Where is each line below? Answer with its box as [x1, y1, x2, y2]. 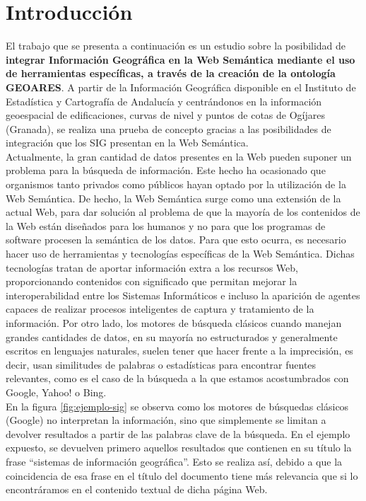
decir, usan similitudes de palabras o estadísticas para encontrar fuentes [6, 357, 317, 372]
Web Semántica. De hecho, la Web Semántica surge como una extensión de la [6, 190, 341, 205]
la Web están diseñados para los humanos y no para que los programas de [6, 218, 326, 233]
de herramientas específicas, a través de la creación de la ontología [6, 66, 336, 81]
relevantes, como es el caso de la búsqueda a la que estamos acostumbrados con [6, 371, 349, 386]
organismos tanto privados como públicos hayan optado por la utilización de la [6, 177, 346, 192]
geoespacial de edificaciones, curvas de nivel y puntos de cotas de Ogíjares [6, 108, 325, 122]
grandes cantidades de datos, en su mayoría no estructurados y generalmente [6, 329, 338, 344]
